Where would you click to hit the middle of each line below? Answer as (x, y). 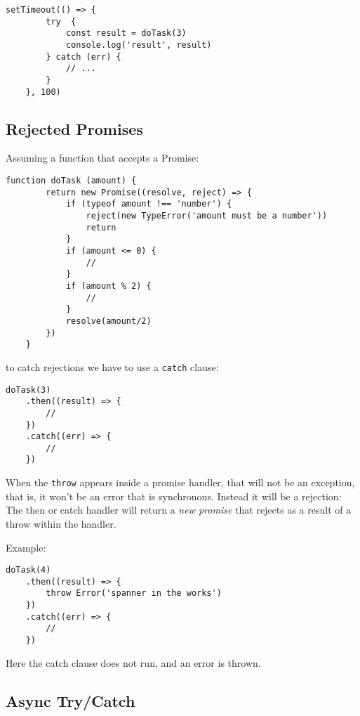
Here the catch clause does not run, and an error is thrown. (133, 662)
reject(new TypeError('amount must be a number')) (207, 216)
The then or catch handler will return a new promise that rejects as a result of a (179, 510)
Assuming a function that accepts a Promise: (102, 158)
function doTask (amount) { (71, 181)
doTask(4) (28, 570)
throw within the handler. (61, 523)
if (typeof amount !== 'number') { (149, 204)
